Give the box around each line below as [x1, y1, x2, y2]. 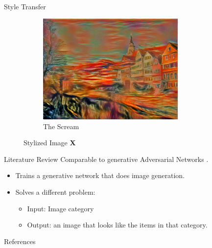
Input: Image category [27, 203, 94, 213]
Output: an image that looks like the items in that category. [27, 220, 208, 230]
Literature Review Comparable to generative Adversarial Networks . [4, 154, 209, 164]
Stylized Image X [24, 137, 76, 148]
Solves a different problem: [15, 186, 95, 197]
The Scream [43, 121, 79, 131]
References [4, 236, 36, 246]
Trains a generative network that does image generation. [15, 170, 185, 180]
